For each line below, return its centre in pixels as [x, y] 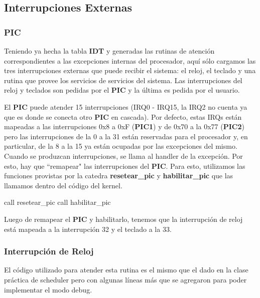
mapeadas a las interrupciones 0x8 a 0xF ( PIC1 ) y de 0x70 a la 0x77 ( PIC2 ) [124, 126]
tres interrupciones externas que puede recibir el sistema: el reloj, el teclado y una [130, 70]
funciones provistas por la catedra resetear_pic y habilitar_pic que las [119, 176]
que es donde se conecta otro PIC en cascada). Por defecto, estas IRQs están [123, 116]
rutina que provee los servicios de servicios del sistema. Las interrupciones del [123, 80]
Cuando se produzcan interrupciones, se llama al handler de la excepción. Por [123, 156]
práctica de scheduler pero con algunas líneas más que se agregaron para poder [125, 279]
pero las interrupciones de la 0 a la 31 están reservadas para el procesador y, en [126, 136]
